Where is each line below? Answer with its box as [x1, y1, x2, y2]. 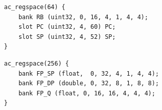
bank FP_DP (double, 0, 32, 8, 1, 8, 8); [18, 80, 159, 87]
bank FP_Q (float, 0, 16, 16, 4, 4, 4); [18, 89, 155, 97]
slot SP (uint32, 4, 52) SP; [18, 33, 116, 40]
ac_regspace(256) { [4, 60, 69, 67]
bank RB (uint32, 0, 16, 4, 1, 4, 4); [18, 13, 148, 21]
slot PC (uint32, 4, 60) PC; [18, 23, 116, 31]
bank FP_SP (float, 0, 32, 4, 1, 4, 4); [18, 70, 159, 77]
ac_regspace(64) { [4, 4, 65, 11]
